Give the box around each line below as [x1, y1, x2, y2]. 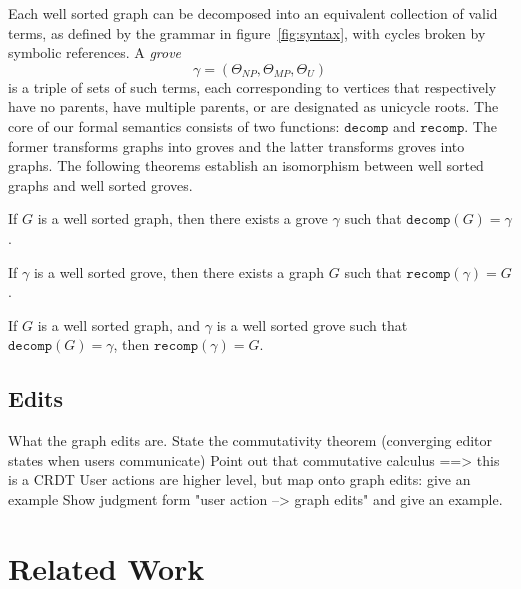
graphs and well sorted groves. [8, 174, 193, 195]
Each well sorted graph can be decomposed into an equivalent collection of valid [8, 3, 498, 23]
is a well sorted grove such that [216, 314, 408, 335]
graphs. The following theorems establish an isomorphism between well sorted [8, 155, 484, 176]
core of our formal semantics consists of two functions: [8, 115, 340, 136]
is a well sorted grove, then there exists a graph [33, 261, 325, 282]
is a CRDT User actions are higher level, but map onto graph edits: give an [8, 469, 471, 490]
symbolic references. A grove [8, 42, 182, 63]
